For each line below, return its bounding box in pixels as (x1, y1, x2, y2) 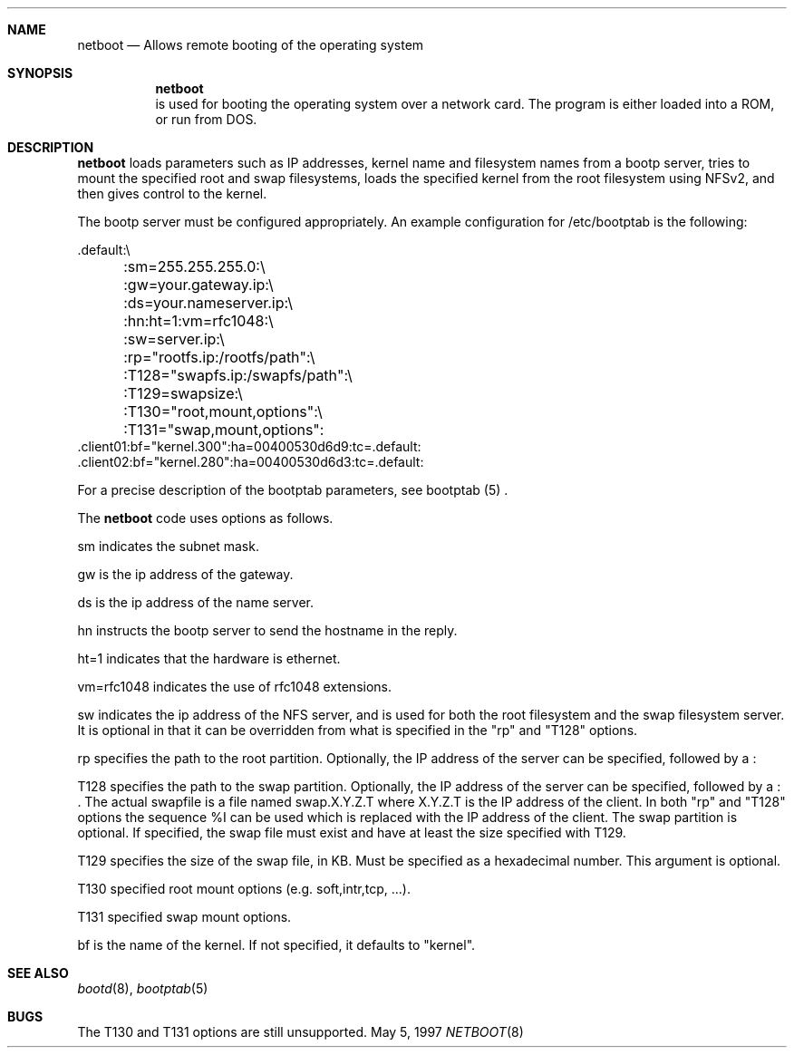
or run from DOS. (155, 111, 257, 127)
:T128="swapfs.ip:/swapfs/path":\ (123, 366, 353, 384)
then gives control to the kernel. (77, 186, 267, 201)
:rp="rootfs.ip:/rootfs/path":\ (123, 348, 315, 366)
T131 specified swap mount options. (77, 909, 292, 924)
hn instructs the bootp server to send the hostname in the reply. (77, 623, 458, 638)
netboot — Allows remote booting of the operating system (77, 37, 424, 53)
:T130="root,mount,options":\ (123, 402, 323, 421)
